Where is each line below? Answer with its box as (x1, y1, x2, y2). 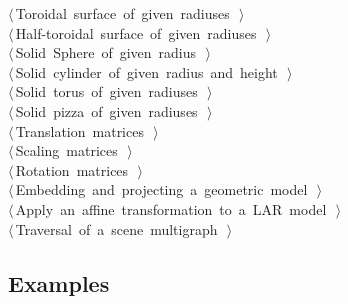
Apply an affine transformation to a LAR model (15, 198, 327, 219)
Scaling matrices (15, 140, 118, 161)
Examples (8, 267, 110, 298)
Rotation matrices (15, 159, 129, 180)
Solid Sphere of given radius (15, 42, 197, 63)
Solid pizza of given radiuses (15, 100, 198, 121)
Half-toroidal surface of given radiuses (15, 22, 257, 43)
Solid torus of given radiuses (15, 81, 198, 102)
